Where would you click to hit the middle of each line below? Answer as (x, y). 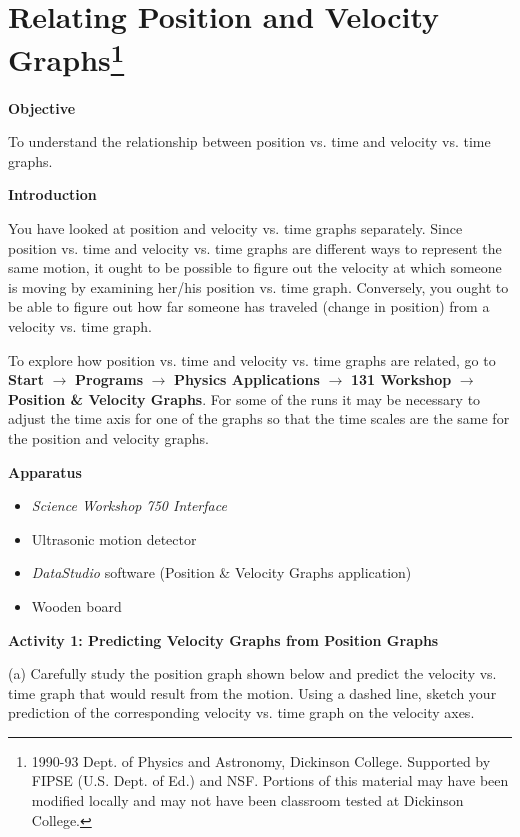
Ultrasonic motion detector (114, 538)
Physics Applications (247, 379)
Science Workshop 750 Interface (129, 505)
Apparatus (45, 471)
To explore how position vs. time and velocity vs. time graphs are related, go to (252, 359)
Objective (42, 107)
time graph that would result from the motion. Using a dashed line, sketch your (252, 692)
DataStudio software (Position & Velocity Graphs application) (221, 572)
